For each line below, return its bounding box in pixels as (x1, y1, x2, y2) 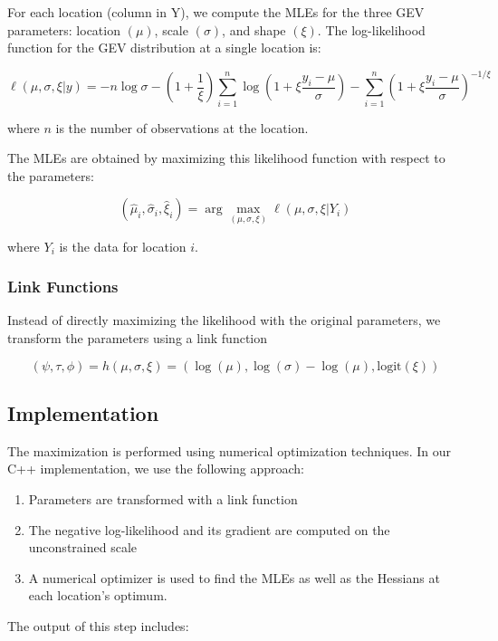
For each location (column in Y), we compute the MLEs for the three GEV (7, 3, 425, 21)
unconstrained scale (28, 538, 137, 557)
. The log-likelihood (317, 20, 426, 39)
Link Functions (7, 275, 119, 298)
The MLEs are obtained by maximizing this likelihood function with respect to (7, 148, 445, 167)
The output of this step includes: (7, 616, 189, 635)
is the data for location (59, 236, 187, 255)
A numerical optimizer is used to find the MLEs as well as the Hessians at (28, 568, 440, 587)
